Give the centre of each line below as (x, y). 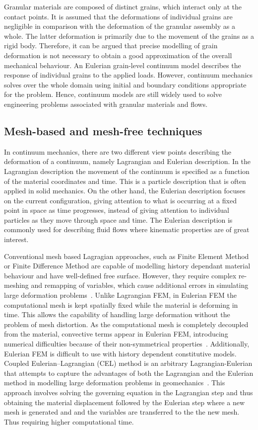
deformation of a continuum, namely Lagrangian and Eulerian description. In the (127, 161)
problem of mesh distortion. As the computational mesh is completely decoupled (126, 324)
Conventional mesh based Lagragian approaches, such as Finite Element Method (127, 256)
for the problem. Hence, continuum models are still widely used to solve (113, 94)
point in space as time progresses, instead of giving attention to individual (117, 210)
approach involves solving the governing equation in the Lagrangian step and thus (129, 392)
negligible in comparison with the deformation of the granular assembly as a (120, 26)
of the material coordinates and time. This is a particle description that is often (125, 181)
